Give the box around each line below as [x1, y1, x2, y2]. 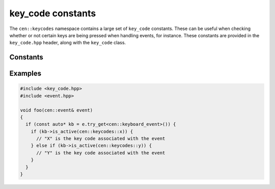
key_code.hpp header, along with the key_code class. [9, 40, 126, 46]
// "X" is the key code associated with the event [36, 136, 166, 142]
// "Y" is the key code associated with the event [36, 150, 166, 155]
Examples [9, 69, 42, 78]
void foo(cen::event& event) [20, 107, 93, 113]
